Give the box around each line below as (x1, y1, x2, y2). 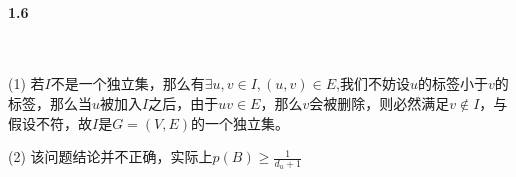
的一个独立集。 (191, 112, 290, 133)
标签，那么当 (8, 92, 92, 113)
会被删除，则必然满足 (309, 92, 450, 113)
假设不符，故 (8, 112, 92, 133)
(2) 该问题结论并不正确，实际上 (8, 146, 213, 167)
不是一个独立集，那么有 (50, 73, 205, 94)
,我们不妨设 (336, 73, 410, 94)
